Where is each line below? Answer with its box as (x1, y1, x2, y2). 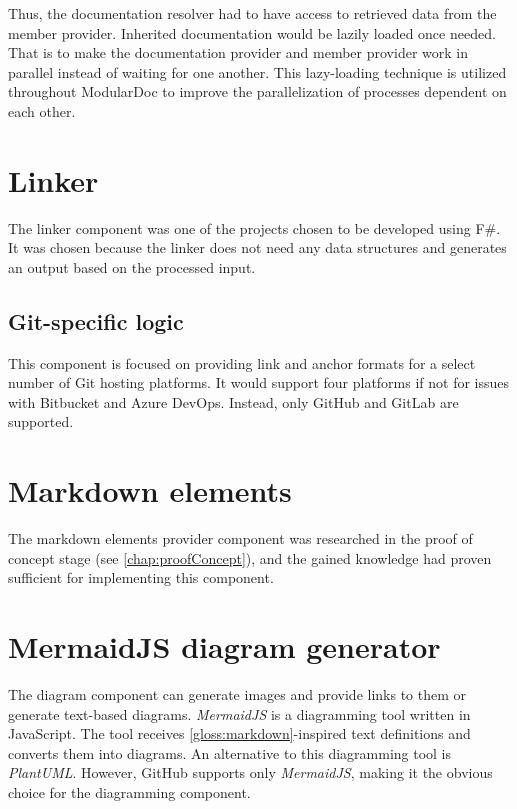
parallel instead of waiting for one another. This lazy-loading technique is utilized (8, 61, 507, 82)
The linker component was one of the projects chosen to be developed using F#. (8, 217, 501, 238)
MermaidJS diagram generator (8, 626, 441, 667)
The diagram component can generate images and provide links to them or (8, 684, 467, 705)
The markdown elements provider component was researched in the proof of (8, 528, 473, 549)
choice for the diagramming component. (8, 782, 251, 803)
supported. (8, 411, 74, 432)
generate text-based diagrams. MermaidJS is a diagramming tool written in (8, 703, 471, 724)
